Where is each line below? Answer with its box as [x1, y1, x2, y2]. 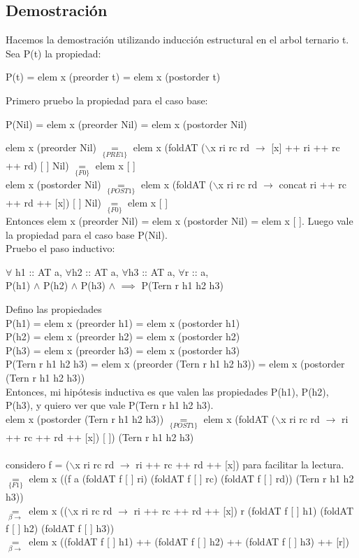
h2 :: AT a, [71, 264, 119, 279]
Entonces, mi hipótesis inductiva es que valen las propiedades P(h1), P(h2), [6, 384, 329, 398]
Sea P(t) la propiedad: [6, 46, 101, 60]
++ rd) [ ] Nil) [6, 158, 69, 173]
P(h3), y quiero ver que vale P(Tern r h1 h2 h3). [6, 398, 214, 412]
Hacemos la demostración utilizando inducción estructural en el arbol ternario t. [6, 32, 349, 47]
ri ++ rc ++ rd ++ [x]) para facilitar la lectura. [135, 457, 344, 472]
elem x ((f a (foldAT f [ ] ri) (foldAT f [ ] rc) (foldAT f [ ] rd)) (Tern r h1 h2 [29, 470, 354, 485]
